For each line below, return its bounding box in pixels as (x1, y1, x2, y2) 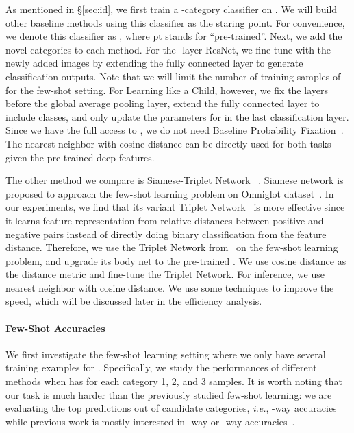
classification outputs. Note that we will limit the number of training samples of (5, 69, 341, 83)
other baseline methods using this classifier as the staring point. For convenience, (5, 15, 345, 30)
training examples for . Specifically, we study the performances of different (5, 360, 317, 375)
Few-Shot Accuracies (5, 320, 105, 335)
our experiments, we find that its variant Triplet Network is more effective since (5, 200, 345, 214)
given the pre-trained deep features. (5, 150, 155, 164)
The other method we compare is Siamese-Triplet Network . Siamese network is (5, 173, 344, 187)
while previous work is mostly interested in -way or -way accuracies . (5, 414, 295, 428)
